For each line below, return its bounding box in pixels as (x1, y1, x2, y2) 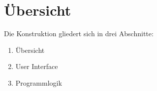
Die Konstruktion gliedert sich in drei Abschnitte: (4, 28, 154, 39)
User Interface (15, 61, 58, 71)
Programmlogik (15, 77, 62, 88)
